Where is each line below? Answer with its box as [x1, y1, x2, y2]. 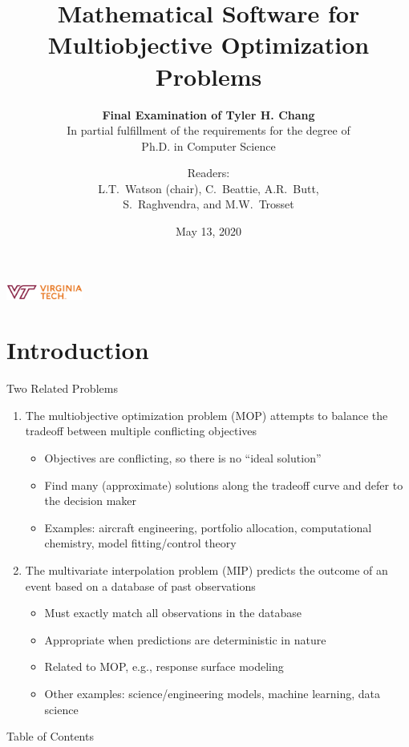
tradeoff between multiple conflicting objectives [25, 422, 257, 439]
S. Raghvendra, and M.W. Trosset [123, 196, 294, 212]
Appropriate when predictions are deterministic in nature [44, 631, 326, 648]
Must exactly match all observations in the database [44, 604, 302, 621]
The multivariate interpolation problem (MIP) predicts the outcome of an [25, 562, 388, 579]
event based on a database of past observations [25, 577, 256, 594]
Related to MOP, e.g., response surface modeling [44, 658, 284, 675]
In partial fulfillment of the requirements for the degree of [67, 122, 350, 139]
